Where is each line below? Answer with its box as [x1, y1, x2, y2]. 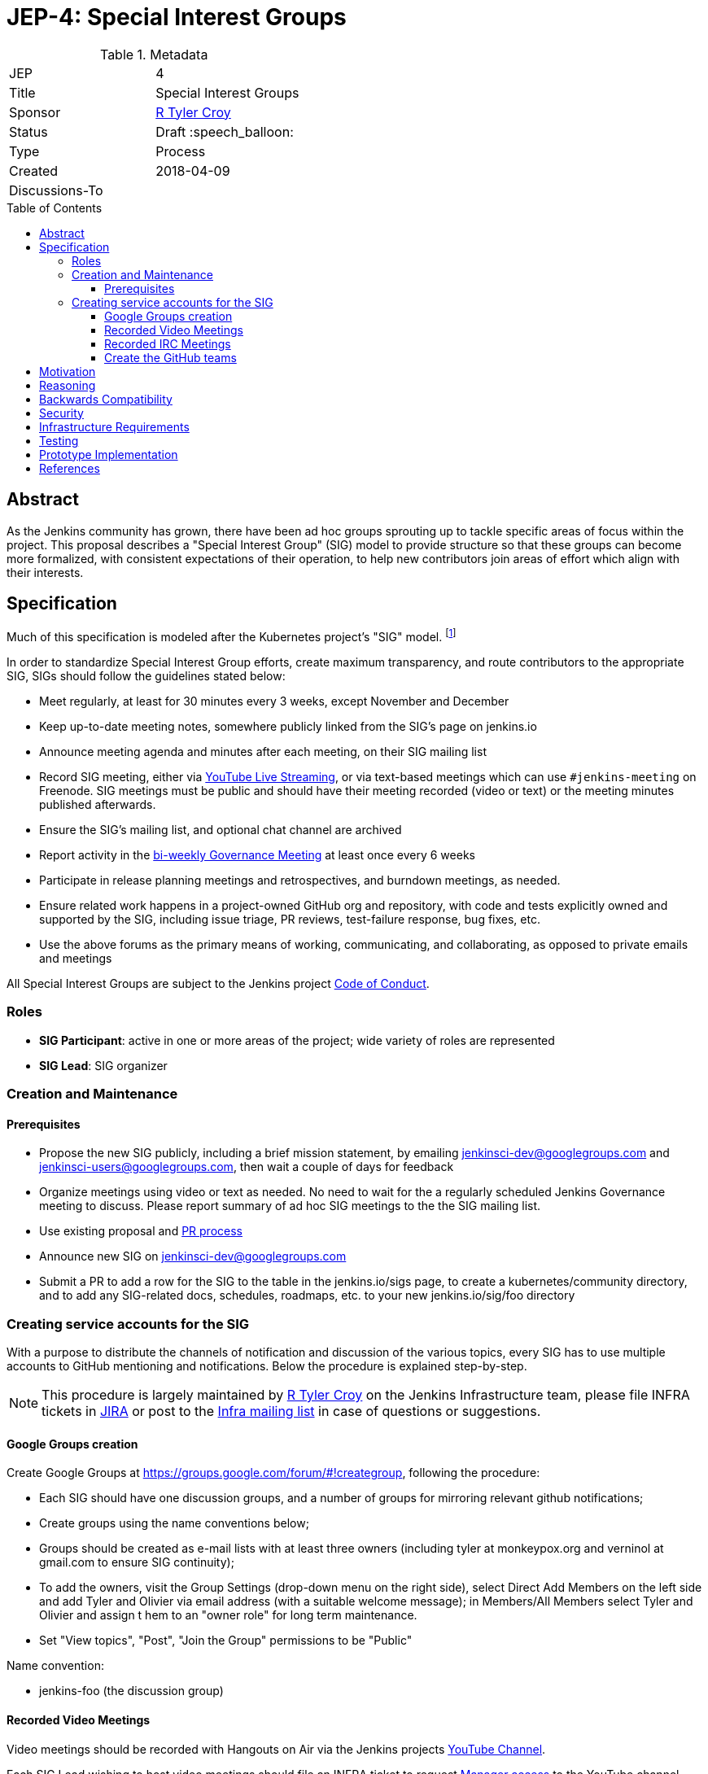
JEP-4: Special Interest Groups [7, 3, 347, 31]
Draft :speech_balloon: [155, 123, 294, 140]
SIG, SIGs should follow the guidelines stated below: [7, 669, 286, 684]
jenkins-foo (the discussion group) [39, 1684, 224, 1698]
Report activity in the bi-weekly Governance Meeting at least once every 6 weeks [39, 848, 475, 863]
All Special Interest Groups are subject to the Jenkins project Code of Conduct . [7, 977, 430, 991]
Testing [39, 433, 79, 448]
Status [9, 123, 48, 140]
